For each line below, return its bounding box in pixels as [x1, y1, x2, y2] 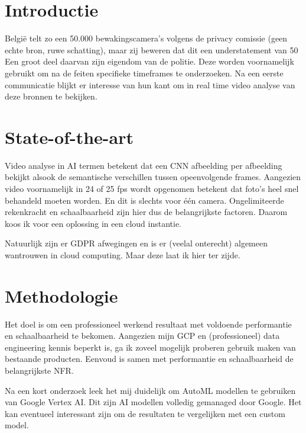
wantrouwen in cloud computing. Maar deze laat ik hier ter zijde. [5, 248, 240, 261]
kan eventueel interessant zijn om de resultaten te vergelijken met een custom [5, 407, 285, 419]
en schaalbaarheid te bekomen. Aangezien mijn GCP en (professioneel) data [5, 329, 280, 342]
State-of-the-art [5, 124, 134, 149]
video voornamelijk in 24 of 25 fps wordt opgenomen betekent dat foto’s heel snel [5, 182, 299, 194]
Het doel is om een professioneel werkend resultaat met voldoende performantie [5, 317, 292, 330]
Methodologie [5, 283, 118, 307]
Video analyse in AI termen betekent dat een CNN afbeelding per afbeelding [5, 159, 282, 171]
